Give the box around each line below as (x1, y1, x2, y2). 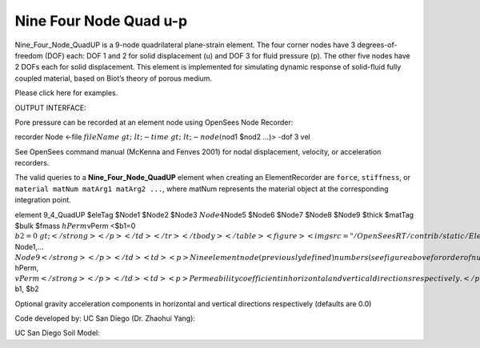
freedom (14, 50, 43, 60)
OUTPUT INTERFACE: (14, 102, 87, 112)
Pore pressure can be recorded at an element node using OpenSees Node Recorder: (14, 117, 294, 127)
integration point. (14, 195, 71, 205)
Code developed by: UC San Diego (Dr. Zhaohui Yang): (14, 313, 196, 323)
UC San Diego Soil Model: (14, 328, 100, 338)
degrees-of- (357, 40, 398, 50)
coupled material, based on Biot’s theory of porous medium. (14, 73, 212, 83)
